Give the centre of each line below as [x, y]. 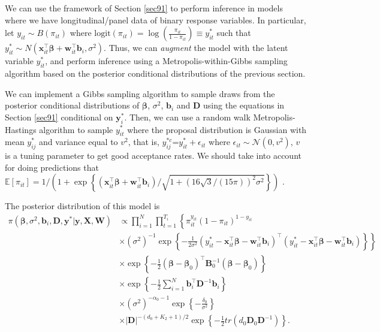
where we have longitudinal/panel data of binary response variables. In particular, [156, 19]
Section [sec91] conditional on [59, 117]
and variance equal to [79, 142]
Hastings [21, 129]
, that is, [144, 142]
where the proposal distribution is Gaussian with [217, 129]
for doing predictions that [52, 167]
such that [234, 33]
